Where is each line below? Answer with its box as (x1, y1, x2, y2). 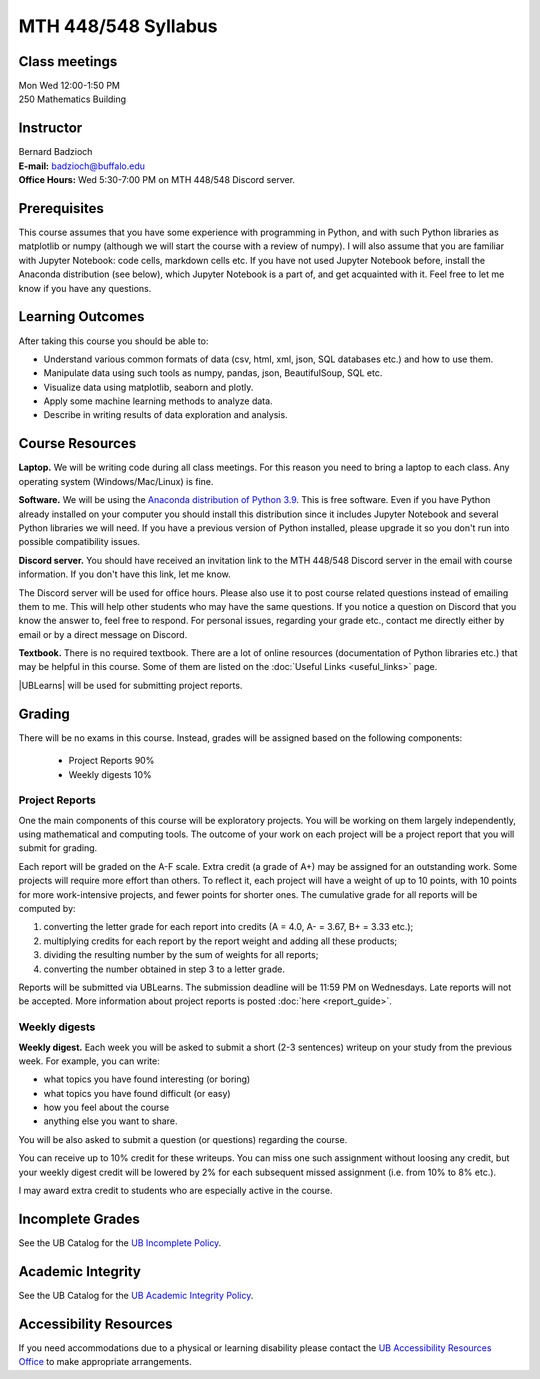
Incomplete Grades (18, 1210, 140, 1227)
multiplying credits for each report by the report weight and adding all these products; (43, 935, 398, 947)
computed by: (18, 903, 76, 915)
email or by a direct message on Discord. (18, 628, 188, 640)
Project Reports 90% (68, 755, 155, 767)
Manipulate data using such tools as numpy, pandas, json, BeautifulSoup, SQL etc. (43, 367, 383, 379)
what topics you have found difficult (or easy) (43, 1087, 231, 1099)
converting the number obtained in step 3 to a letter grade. (43, 963, 285, 975)
